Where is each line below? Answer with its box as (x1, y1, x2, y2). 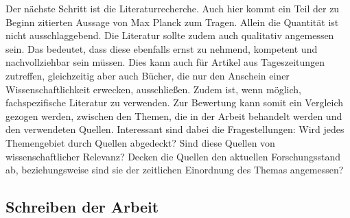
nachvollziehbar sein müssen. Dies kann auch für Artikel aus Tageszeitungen (5, 55, 325, 69)
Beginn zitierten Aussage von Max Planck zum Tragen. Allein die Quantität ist (5, 14, 339, 29)
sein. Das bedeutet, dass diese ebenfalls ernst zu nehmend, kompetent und (5, 41, 318, 56)
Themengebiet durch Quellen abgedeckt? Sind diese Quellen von (5, 135, 275, 149)
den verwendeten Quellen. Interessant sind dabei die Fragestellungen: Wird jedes (5, 122, 345, 136)
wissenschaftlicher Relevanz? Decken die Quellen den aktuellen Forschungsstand (5, 149, 340, 163)
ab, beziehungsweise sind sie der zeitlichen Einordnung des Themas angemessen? (5, 162, 344, 177)
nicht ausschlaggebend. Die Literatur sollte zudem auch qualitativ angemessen (5, 28, 334, 43)
